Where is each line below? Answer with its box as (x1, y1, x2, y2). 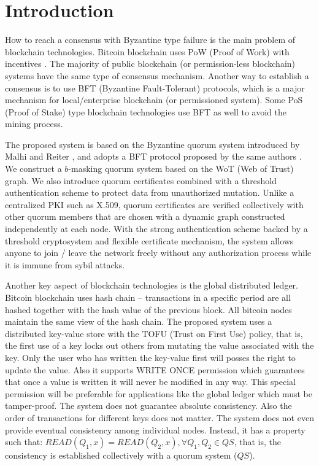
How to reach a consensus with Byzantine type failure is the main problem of (5, 33, 296, 46)
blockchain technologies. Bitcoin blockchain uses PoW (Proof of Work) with (5, 45, 290, 58)
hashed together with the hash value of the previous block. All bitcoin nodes (5, 303, 292, 316)
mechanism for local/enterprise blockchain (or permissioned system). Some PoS (5, 93, 303, 106)
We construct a (5, 162, 62, 175)
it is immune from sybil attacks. (5, 258, 125, 271)
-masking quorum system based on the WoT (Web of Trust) (68, 162, 294, 175)
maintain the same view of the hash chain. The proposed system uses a (5, 315, 272, 328)
